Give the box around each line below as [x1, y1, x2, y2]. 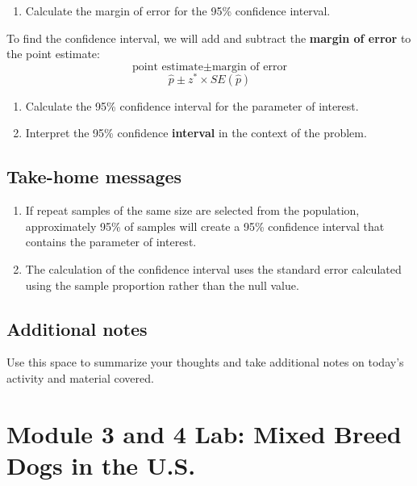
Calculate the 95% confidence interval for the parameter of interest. [25, 97, 359, 114]
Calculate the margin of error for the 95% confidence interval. [25, 2, 331, 19]
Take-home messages [6, 164, 182, 189]
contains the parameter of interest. [25, 233, 197, 250]
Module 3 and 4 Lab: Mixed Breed [6, 417, 402, 450]
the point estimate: [6, 45, 100, 62]
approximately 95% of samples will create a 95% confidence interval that [25, 217, 385, 234]
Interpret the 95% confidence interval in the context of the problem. [25, 124, 367, 141]
